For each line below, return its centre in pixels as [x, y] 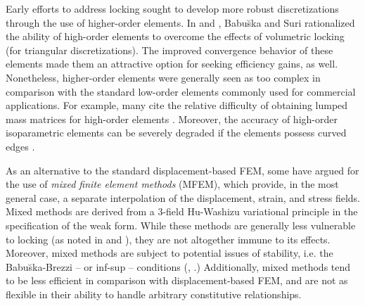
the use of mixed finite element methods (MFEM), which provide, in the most [172, 184]
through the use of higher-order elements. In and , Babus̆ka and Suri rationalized [180, 22]
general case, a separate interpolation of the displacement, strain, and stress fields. [183, 197]
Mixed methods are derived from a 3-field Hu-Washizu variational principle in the [182, 211]
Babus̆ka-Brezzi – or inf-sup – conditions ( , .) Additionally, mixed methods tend [178, 266]
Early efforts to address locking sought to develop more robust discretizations [172, 8]
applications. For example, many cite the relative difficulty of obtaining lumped [177, 105]
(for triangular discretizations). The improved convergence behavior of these [169, 50]
